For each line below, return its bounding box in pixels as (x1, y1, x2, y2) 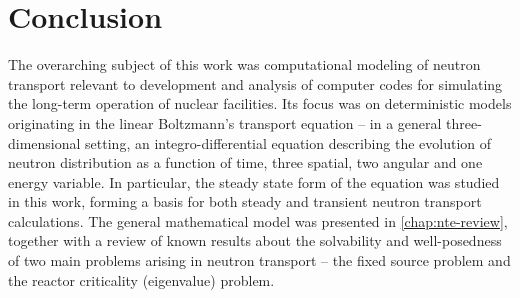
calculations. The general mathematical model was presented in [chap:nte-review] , (8, 210, 508, 231)
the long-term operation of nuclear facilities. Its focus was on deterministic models (8, 93, 512, 114)
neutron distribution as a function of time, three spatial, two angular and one (8, 152, 483, 173)
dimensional (8, 132, 81, 153)
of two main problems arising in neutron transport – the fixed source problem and (8, 250, 511, 271)
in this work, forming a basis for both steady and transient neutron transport (8, 191, 482, 212)
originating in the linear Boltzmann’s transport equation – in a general (8, 112, 442, 133)
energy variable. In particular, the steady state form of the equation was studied (8, 171, 500, 192)
